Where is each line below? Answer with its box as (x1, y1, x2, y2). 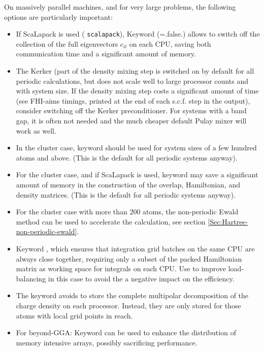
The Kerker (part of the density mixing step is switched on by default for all (16, 66, 254, 76)
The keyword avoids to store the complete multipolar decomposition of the (16, 290, 249, 301)
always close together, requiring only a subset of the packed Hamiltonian (16, 253, 242, 264)
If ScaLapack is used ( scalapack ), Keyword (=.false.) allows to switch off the (16, 28, 260, 39)
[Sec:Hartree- (208, 216, 248, 227)
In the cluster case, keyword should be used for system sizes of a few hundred (16, 142, 257, 153)
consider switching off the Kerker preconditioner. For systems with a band (16, 105, 247, 116)
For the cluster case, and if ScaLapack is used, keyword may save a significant (16, 169, 258, 180)
